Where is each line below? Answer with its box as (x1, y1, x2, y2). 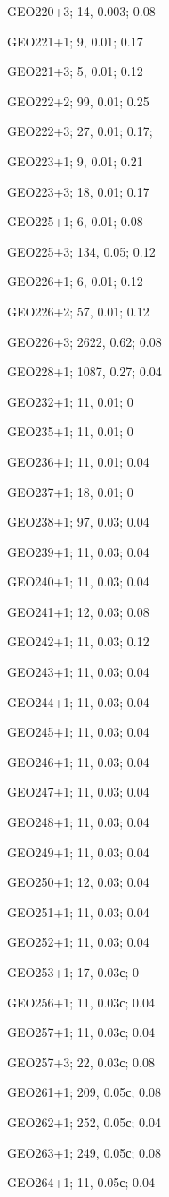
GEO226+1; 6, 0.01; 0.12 (7, 272, 143, 291)
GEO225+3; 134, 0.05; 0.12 (7, 241, 156, 260)
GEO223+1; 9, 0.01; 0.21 (7, 151, 143, 170)
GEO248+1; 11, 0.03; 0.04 (7, 813, 149, 831)
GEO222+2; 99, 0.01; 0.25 (7, 91, 149, 110)
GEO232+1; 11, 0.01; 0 (7, 392, 133, 410)
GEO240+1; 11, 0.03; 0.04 (7, 572, 149, 591)
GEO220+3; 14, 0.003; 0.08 (7, 2, 156, 20)
